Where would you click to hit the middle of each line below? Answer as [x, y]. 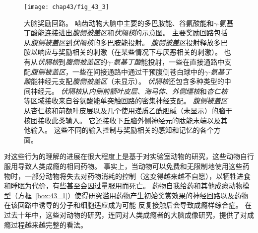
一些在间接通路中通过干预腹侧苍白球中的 [138, 71]
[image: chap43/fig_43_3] [66, 7]
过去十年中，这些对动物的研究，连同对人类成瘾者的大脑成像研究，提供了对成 [129, 214]
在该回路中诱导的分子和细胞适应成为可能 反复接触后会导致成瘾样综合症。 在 [128, 205]
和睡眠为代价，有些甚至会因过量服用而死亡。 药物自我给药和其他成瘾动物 [123, 186]
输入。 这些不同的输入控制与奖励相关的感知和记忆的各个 [122, 130]
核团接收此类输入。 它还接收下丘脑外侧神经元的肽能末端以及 [122, 120]
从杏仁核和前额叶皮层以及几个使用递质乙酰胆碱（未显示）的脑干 [128, 110]
